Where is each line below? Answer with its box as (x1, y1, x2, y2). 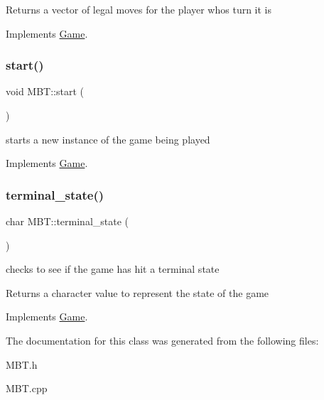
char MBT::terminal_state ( (6, 214, 129, 228)
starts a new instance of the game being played (6, 131, 210, 146)
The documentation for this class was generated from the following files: (6, 333, 319, 347)
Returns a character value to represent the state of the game (6, 285, 269, 300)
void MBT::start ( (6, 84, 84, 99)
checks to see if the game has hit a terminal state (6, 261, 220, 276)
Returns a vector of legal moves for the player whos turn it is (6, 2, 272, 16)
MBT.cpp (6, 381, 48, 396)
